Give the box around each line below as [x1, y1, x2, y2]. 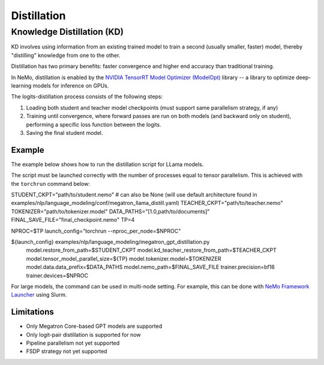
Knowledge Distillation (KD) [11, 26, 124, 37]
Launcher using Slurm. [11, 291, 67, 298]
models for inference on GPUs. [32, 82, 109, 89]
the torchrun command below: [11, 180, 90, 187]
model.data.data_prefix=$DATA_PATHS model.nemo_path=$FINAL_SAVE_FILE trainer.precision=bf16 [26, 264, 275, 271]
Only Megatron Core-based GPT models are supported [26, 322, 162, 330]
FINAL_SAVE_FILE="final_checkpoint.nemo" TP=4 [11, 216, 135, 224]
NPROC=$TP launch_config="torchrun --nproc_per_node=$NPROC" [11, 227, 181, 234]
